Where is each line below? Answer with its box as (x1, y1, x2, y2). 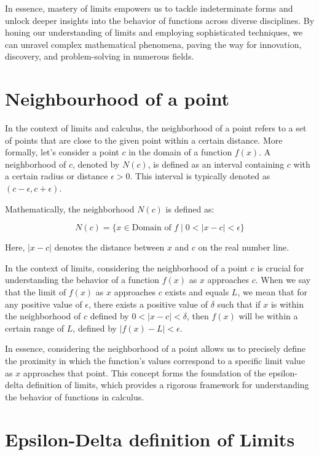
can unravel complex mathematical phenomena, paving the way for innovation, (5, 37, 302, 50)
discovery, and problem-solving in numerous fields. (5, 50, 194, 63)
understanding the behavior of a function (5, 273, 160, 286)
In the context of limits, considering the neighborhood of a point (5, 261, 248, 274)
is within (270, 297, 304, 310)
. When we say (255, 273, 311, 286)
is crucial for (257, 261, 304, 274)
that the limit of (5, 286, 66, 298)
